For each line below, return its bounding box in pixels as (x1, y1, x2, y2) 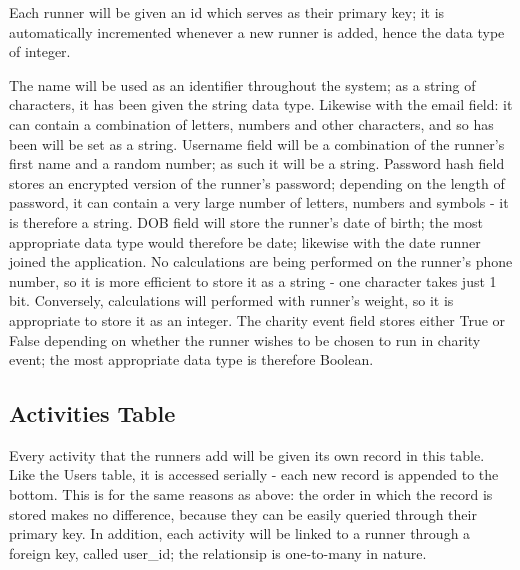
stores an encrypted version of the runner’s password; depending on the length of (9, 172, 505, 193)
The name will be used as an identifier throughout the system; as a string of (9, 74, 476, 95)
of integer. (9, 41, 71, 62)
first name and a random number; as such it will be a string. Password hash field (9, 153, 505, 174)
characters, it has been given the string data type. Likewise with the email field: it (9, 94, 513, 115)
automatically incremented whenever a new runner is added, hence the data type (9, 21, 505, 42)
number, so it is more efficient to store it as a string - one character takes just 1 (9, 270, 497, 291)
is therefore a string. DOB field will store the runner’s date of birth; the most (9, 211, 483, 232)
